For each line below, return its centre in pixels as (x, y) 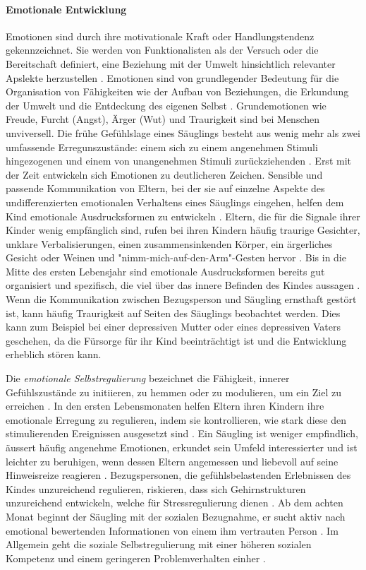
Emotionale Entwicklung (66, 9)
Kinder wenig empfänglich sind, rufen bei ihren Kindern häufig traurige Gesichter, (183, 230)
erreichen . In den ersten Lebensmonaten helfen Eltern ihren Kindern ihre (165, 406)
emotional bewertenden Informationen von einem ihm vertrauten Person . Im (172, 530)
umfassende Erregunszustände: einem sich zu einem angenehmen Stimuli (162, 147)
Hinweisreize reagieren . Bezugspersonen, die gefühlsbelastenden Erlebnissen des (178, 475)
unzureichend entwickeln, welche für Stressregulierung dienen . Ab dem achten (175, 503)
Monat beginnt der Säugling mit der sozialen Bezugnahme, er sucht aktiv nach (176, 516)
